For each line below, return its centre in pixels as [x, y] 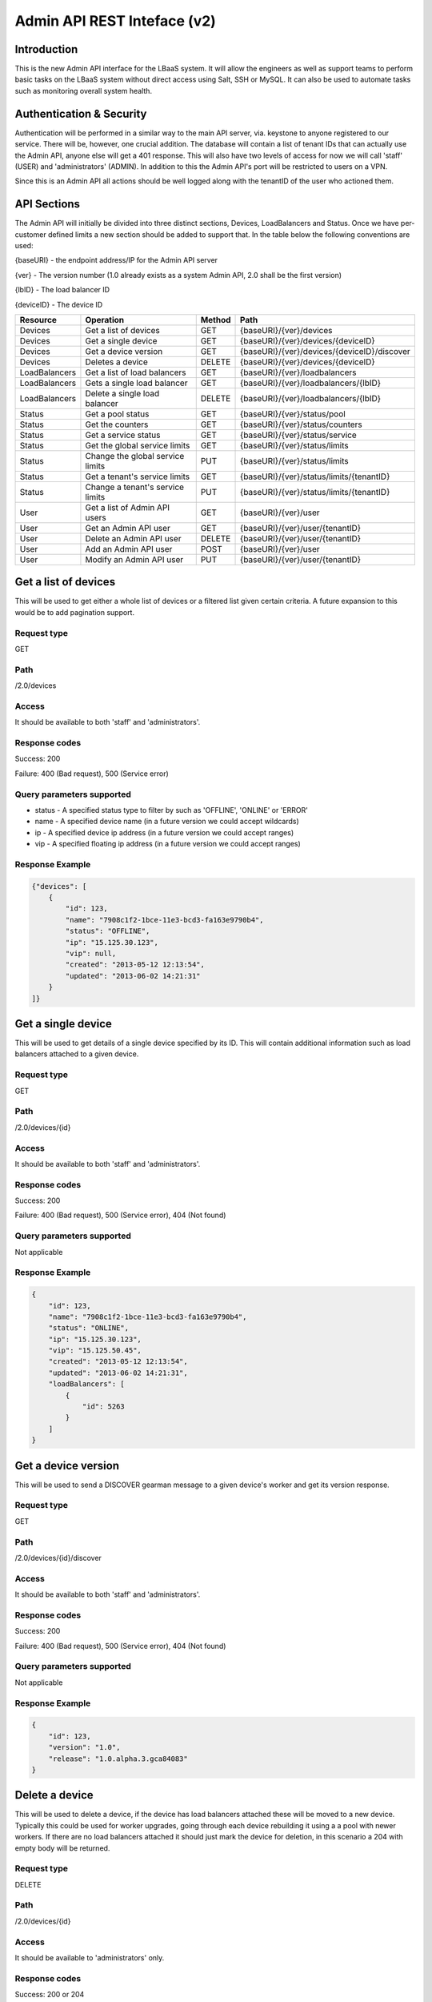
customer [31, 234]
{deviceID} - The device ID [59, 304]
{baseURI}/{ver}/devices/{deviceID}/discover [326, 351]
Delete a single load [122, 393]
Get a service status [123, 435]
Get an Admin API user [128, 528]
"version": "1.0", [84, 1747]
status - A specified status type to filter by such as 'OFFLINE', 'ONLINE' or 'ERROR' [171, 810]
